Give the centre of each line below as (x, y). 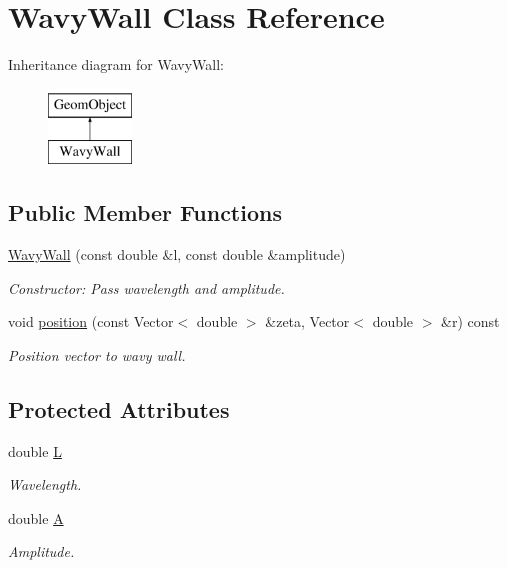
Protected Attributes (119, 408)
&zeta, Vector (307, 321)
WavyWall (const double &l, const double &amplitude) (177, 254)
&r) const (470, 321)
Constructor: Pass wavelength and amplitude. (146, 287)
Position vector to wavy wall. (97, 354)
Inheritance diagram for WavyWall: (116, 64)
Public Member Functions (145, 212)
